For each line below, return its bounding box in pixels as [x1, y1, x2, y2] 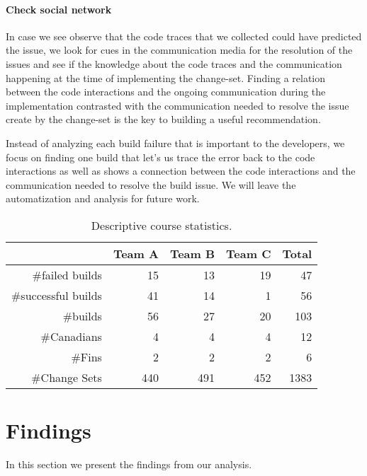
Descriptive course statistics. [91, 216, 232, 233]
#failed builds [32, 266, 102, 283]
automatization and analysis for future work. [6, 191, 200, 206]
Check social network [6, 1, 112, 16]
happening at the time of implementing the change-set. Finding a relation [6, 70, 326, 85]
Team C [226, 245, 271, 262]
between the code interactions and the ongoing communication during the [6, 84, 326, 99]
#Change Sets [31, 368, 102, 385]
